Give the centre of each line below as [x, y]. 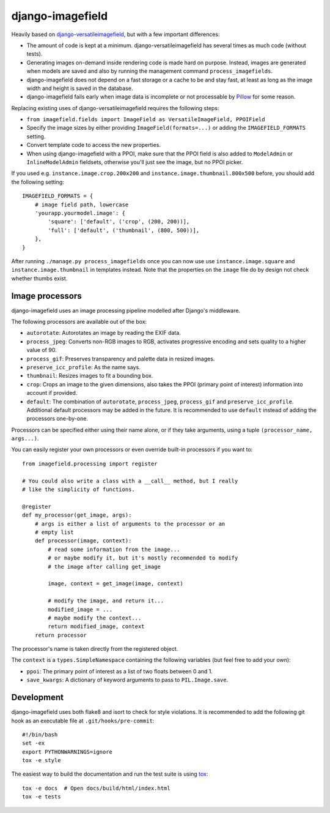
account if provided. [52, 393]
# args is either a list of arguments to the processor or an [130, 524]
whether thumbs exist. [39, 278]
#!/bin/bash [40, 734]
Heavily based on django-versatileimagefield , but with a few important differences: [116, 34]
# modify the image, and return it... [106, 601]
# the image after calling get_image [105, 567]
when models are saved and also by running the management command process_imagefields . [150, 71]
